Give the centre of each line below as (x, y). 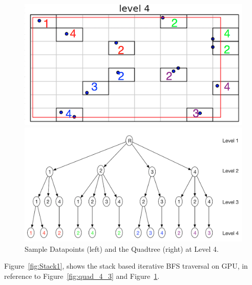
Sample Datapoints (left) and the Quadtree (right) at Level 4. (122, 248)
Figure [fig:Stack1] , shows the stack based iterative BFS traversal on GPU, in (126, 266)
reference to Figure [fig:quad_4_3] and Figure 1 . (82, 276)
